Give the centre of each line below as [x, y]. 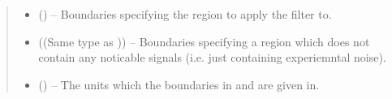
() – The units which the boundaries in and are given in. [179, 84]
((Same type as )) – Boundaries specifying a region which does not [204, 41]
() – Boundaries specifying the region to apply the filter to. [185, 14]
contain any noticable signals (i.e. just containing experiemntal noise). [212, 57]
